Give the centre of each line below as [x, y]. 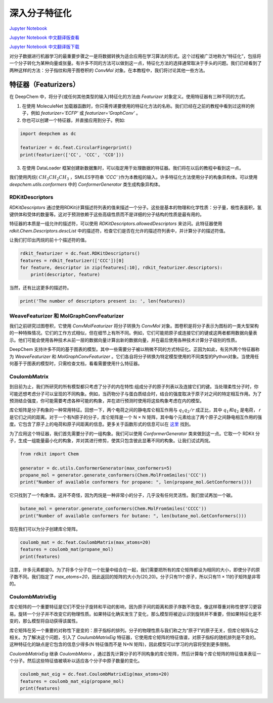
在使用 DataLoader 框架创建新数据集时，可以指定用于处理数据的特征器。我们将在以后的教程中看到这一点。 [133, 168]
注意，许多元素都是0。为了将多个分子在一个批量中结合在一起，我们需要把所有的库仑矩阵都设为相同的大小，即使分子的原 [135, 570]
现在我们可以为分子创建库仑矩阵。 [45, 529]
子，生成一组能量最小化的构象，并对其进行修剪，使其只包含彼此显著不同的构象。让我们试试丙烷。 [111, 440]
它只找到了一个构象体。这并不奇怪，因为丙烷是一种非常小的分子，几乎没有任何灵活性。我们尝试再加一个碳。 [122, 495]
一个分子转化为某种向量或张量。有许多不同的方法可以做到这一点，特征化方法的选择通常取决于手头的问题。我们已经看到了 [135, 63]
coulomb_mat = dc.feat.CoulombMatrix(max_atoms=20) [85, 542]
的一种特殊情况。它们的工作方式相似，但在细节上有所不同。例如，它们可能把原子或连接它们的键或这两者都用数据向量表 [133, 333]
